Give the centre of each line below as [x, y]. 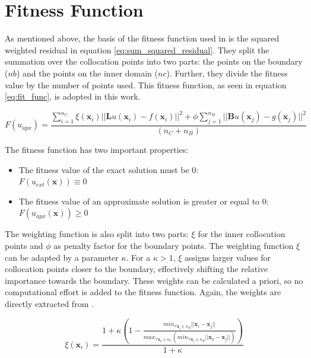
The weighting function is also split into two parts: [97, 234]
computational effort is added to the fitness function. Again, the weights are [143, 292]
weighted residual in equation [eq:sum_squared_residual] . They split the [137, 49]
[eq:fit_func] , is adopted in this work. [73, 96]
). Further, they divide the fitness [227, 73]
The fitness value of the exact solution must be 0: [109, 169]
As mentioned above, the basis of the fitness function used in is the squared [142, 38]
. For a [138, 257]
